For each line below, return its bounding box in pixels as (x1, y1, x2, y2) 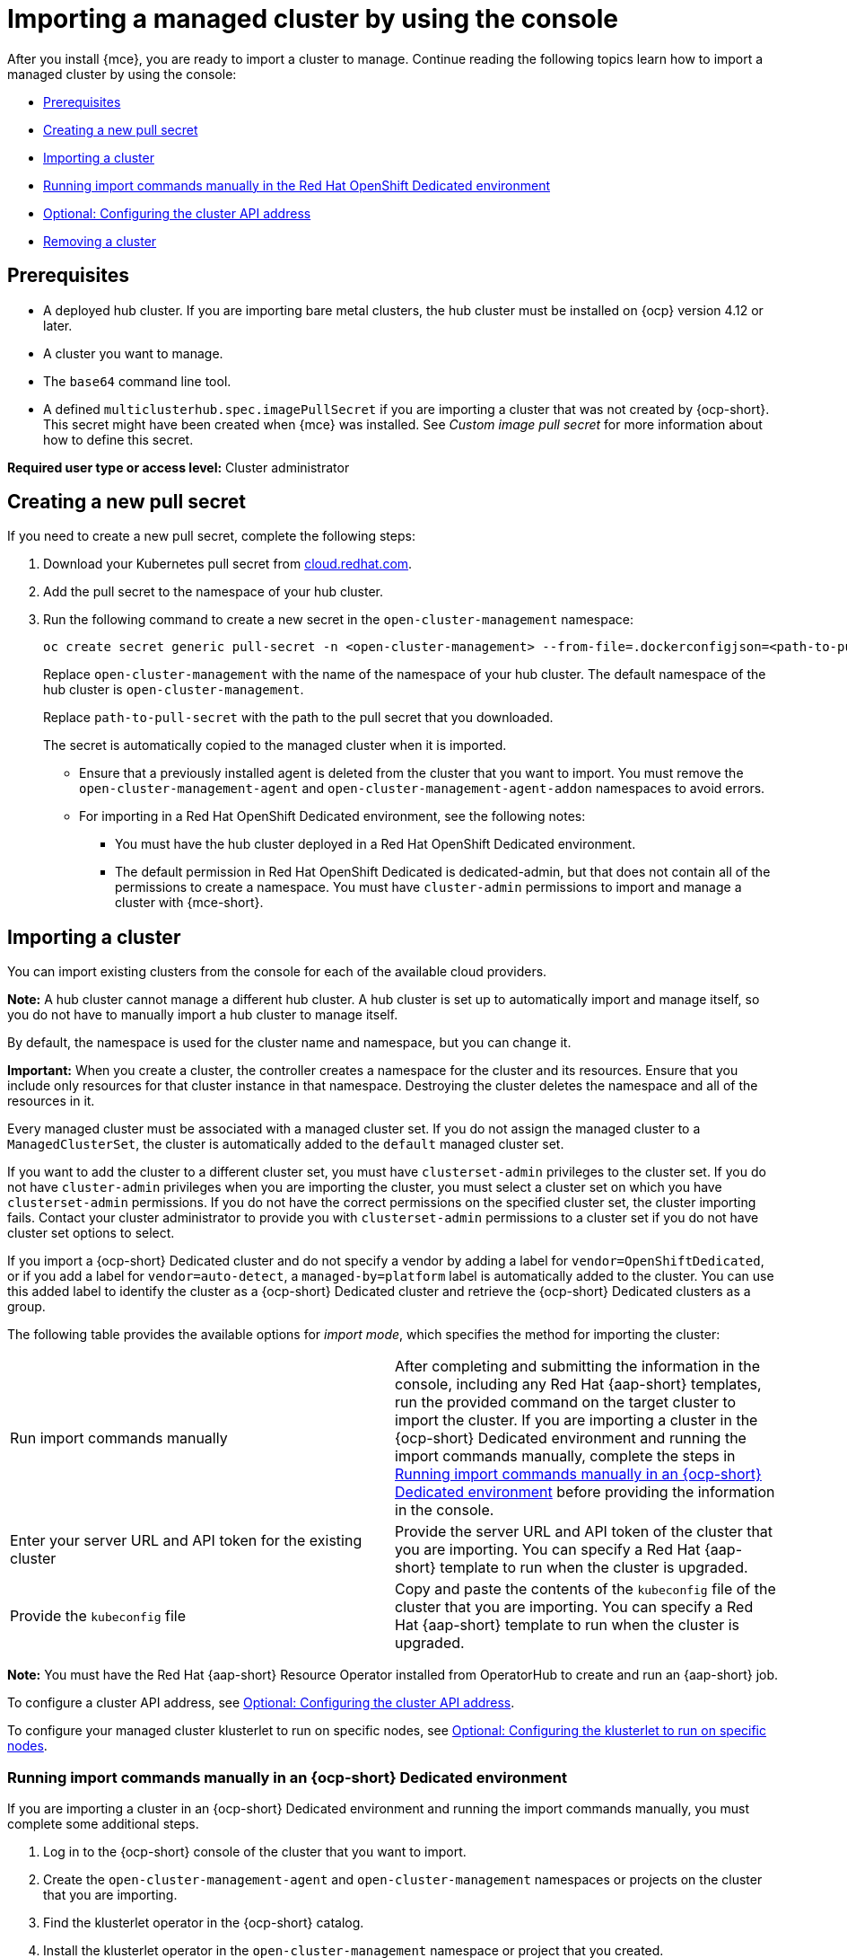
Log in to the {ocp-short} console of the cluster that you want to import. (43, 1844, 467, 1860)
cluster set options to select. (7, 1225, 175, 1241)
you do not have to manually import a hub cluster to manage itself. (7, 1007, 398, 1023)
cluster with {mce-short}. (115, 895, 264, 911)
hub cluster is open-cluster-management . (43, 682, 304, 698)
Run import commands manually (10, 1429, 228, 1448)
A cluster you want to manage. (43, 345, 223, 361)
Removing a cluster (43, 233, 157, 249)
